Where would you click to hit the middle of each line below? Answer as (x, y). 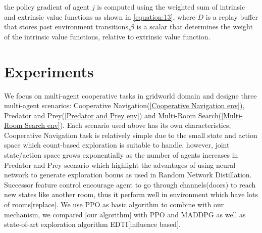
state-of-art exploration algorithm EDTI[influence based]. (92, 224)
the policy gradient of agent (47, 7)
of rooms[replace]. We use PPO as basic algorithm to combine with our (114, 204)
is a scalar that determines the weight (195, 27)
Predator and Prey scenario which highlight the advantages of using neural (120, 165)
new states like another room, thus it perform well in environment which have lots (131, 194)
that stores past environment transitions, (67, 27)
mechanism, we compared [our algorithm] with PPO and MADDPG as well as (125, 214)
